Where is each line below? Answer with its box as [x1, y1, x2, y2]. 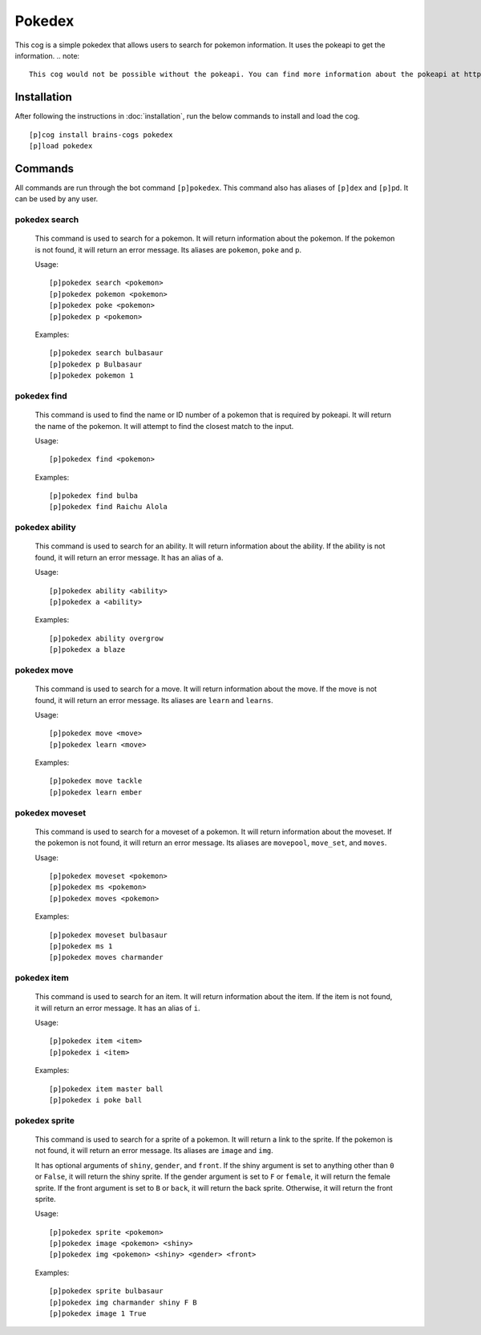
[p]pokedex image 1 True [49, 1309, 147, 1318]
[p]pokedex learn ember [49, 787, 143, 797]
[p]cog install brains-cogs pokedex [29, 130, 173, 140]
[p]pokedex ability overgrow [49, 633, 164, 643]
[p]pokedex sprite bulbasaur [49, 1287, 164, 1296]
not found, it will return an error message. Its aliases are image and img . [34, 1146, 274, 1155]
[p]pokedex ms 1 [49, 941, 113, 950]
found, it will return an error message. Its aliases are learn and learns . [34, 695, 274, 705]
